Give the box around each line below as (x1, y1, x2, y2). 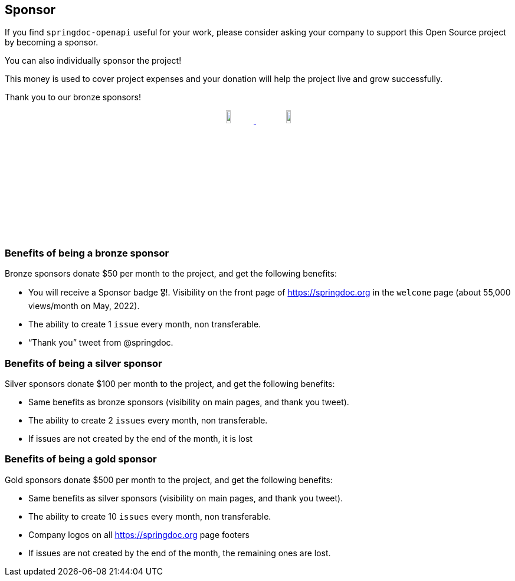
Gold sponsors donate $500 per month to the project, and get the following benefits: (5, 474, 333, 485)
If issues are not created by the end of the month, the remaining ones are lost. (28, 547, 331, 558)
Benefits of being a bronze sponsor (5, 247, 169, 259)
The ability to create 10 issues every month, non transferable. (28, 511, 271, 521)
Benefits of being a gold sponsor (5, 453, 157, 465)
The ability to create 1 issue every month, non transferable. (28, 319, 261, 330)
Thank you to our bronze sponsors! (5, 92, 141, 103)
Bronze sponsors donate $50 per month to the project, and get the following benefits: (5, 268, 337, 279)
